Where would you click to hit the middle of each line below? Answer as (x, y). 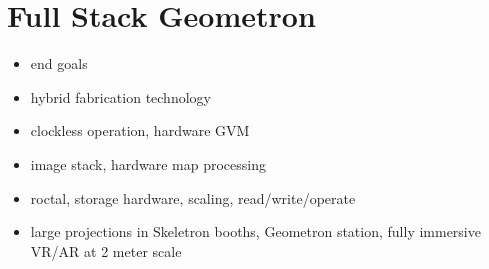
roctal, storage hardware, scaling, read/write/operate (193, 197)
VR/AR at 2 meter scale (106, 250)
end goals (59, 63)
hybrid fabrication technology (120, 96)
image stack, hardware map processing (148, 163)
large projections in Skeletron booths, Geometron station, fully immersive (255, 231)
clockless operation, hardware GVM (140, 130)
